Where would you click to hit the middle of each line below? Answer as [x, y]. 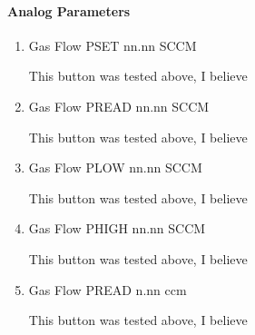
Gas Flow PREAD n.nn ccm [108, 289]
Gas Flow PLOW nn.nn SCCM [115, 167]
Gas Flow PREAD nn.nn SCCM [119, 106]
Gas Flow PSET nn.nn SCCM [113, 45]
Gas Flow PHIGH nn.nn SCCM [117, 228]
